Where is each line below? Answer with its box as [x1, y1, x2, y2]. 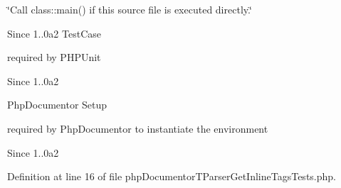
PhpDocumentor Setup [7, 97, 107, 112]
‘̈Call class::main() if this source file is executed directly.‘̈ [7, 2, 252, 16]
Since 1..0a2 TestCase [7, 26, 101, 40]
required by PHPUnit [7, 50, 101, 65]
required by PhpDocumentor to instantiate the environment [7, 121, 268, 136]
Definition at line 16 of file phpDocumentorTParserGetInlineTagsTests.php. [7, 169, 336, 184]
